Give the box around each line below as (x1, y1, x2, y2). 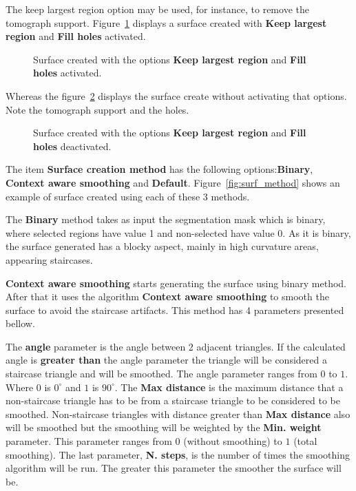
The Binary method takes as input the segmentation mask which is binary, (6, 212, 326, 227)
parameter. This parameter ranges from (6, 434, 172, 448)
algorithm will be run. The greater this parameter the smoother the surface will (6, 461, 342, 475)
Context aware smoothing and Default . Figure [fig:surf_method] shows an (6, 175, 340, 189)
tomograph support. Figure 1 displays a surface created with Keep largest (6, 15, 327, 30)
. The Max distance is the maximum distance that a (114, 379, 344, 394)
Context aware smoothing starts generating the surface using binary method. (6, 275, 347, 290)
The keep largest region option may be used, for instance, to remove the (6, 2, 309, 16)
